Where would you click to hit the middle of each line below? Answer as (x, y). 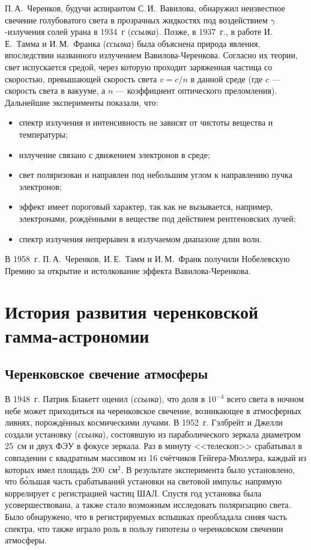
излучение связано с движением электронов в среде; (114, 154)
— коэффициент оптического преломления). (197, 90)
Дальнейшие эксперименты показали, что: (82, 102)
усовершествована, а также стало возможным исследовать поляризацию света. (148, 505)
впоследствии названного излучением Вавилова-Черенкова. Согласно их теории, (151, 55)
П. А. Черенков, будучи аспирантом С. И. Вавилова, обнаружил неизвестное (145, 8)
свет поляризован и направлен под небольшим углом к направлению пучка (155, 175)
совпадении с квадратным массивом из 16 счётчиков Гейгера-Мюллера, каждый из (156, 458)
